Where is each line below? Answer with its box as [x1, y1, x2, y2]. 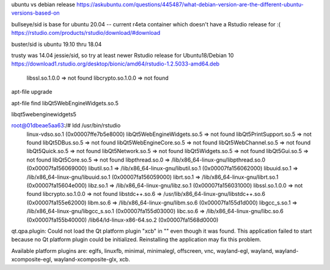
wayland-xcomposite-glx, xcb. [53, 256, 131, 263]
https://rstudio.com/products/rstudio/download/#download [11, 29, 161, 37]
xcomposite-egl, [11, 256, 53, 263]
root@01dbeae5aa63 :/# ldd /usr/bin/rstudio [11, 122, 121, 129]
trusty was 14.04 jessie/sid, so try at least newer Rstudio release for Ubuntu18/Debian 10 [11, 51, 234, 59]
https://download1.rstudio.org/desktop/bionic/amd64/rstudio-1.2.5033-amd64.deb [11, 60, 220, 67]
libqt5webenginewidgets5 [11, 110, 76, 118]
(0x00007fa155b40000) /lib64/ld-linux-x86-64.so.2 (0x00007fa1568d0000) [26, 216, 219, 223]
